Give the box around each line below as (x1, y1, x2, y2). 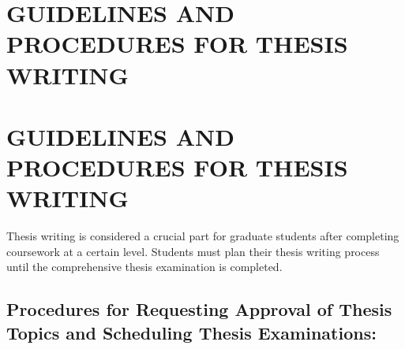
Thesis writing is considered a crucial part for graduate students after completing (6, 228, 399, 244)
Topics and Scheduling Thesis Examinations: (6, 320, 377, 344)
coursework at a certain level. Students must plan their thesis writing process (6, 243, 380, 259)
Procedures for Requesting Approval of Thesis (6, 297, 392, 321)
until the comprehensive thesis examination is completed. (6, 258, 283, 275)
